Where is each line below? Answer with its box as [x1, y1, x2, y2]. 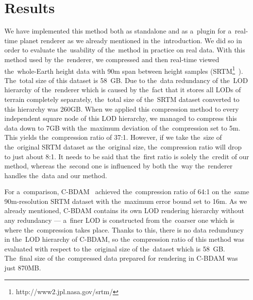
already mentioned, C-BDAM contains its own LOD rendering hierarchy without [4, 205, 244, 216]
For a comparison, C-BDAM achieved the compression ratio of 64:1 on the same [4, 186, 249, 197]
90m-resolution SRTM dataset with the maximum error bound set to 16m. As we [4, 196, 247, 206]
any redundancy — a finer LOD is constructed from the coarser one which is [4, 215, 235, 225]
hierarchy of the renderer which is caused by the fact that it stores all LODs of [4, 84, 241, 95]
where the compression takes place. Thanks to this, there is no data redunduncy [4, 224, 244, 234]
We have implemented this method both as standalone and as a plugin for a [4, 26, 232, 36]
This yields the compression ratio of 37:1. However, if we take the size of [4, 132, 222, 142]
